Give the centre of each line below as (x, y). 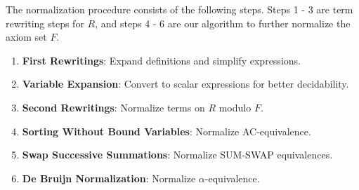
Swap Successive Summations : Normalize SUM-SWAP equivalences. (177, 155)
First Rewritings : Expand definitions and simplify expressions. (161, 60)
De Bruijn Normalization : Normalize (109, 178)
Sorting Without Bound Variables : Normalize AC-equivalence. (167, 131)
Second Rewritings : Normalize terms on (113, 107)
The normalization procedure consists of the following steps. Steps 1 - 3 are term (179, 9)
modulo (235, 107)
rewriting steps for (45, 23)
